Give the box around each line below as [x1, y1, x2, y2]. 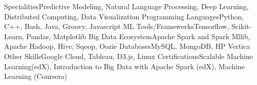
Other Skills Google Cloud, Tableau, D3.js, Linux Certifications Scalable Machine [4, 50, 253, 61]
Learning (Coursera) [4, 71, 68, 81]
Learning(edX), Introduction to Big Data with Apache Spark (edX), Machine [4, 61, 245, 71]
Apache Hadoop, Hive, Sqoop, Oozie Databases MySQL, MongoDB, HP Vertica [4, 41, 250, 51]
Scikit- [231, 21, 252, 32]
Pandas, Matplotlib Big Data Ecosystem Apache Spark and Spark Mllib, [26, 31, 250, 41]
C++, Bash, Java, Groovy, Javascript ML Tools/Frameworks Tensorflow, [4, 21, 230, 32]
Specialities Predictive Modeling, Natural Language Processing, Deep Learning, [4, 1, 249, 11]
